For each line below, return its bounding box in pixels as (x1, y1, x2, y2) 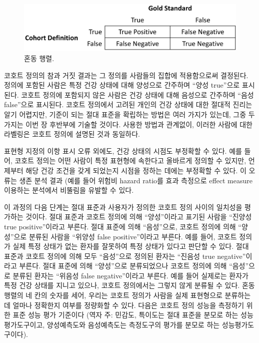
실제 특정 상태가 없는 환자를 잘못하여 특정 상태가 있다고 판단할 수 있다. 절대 (12, 241, 249, 251)
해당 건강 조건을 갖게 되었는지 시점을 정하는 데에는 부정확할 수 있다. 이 (25, 165, 246, 175)
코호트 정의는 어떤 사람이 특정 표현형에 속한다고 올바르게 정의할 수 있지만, (14, 155, 246, 166)
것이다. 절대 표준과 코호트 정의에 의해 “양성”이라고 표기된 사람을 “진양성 (25, 211, 252, 222)
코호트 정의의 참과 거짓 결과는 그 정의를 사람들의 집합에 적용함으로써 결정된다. (4, 70, 248, 80)
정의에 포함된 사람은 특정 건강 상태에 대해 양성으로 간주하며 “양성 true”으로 (4, 80, 240, 90)
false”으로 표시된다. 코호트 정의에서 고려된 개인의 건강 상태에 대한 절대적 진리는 (4, 99, 252, 110)
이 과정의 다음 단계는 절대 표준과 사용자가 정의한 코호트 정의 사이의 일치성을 (4, 201, 242, 212)
